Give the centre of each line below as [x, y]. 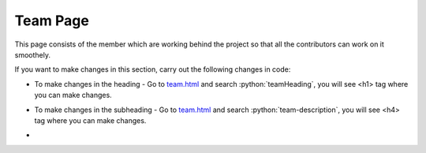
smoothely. [33, 54]
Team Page [52, 21]
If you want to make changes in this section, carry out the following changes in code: [153, 69]
